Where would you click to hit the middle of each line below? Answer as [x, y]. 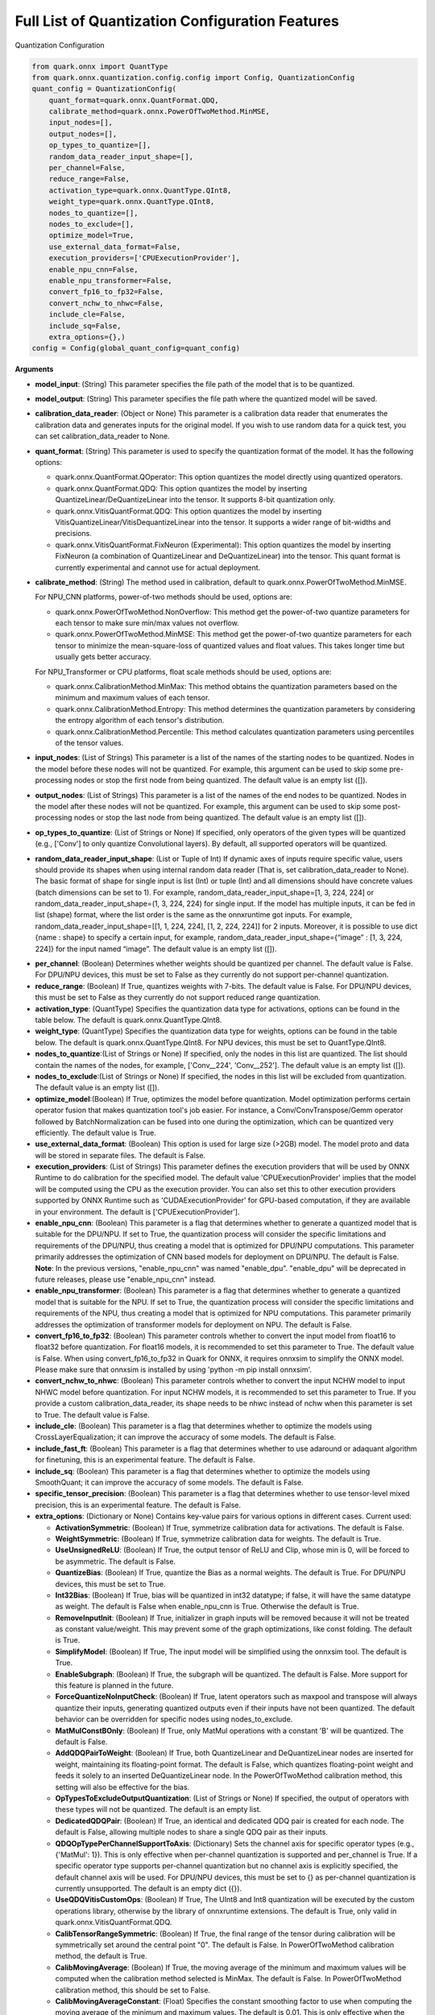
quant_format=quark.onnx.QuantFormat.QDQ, [134, 100]
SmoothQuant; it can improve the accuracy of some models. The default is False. [169, 1482]
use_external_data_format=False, [115, 247]
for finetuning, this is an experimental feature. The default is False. [145, 1460]
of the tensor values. [89, 743]
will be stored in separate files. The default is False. [120, 1155]
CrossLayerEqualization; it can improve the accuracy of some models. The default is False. [186, 1437]
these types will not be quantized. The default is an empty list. [158, 1809]
